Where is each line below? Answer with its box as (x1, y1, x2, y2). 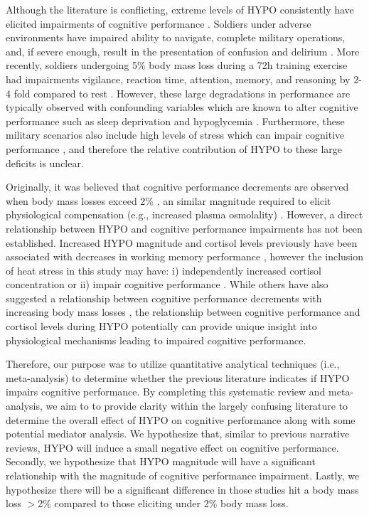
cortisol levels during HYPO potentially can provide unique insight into (6, 319, 317, 334)
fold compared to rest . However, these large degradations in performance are (14, 85, 351, 100)
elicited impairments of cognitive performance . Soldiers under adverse (6, 16, 311, 31)
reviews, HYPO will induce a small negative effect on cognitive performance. (6, 440, 339, 455)
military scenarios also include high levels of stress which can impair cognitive (6, 127, 345, 142)
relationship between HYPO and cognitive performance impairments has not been (6, 221, 363, 235)
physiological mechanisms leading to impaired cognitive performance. (6, 332, 306, 347)
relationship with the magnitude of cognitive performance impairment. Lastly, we (6, 468, 360, 482)
